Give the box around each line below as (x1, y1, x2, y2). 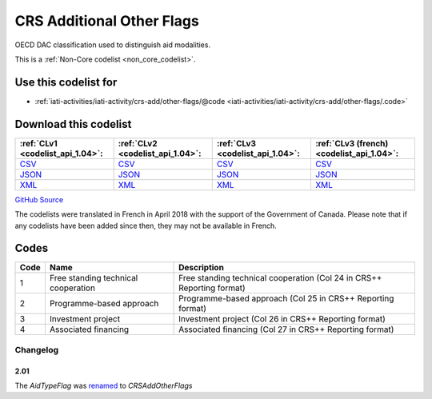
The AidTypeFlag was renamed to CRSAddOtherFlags (14, 381, 193, 390)
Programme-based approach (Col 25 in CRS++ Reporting (178, 293, 394, 304)
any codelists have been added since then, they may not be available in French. (14, 221, 278, 230)
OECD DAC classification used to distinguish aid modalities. (14, 40, 211, 50)
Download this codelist (14, 117, 132, 131)
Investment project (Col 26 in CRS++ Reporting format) (178, 313, 386, 325)
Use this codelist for (14, 75, 118, 89)
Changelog (14, 344, 59, 355)
